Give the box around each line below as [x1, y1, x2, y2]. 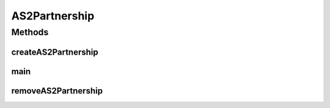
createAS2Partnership [11, 47, 99, 57]
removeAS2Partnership [11, 86, 103, 96]
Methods [11, 27, 49, 38]
